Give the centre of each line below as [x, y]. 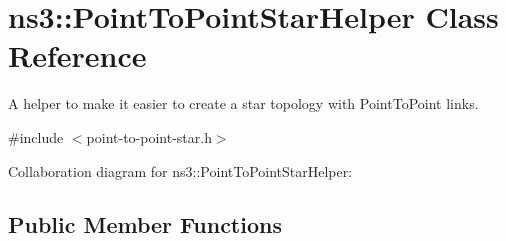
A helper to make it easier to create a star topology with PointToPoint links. [243, 103]
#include [36, 136]
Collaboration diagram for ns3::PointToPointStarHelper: [180, 170]
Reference [77, 55]
